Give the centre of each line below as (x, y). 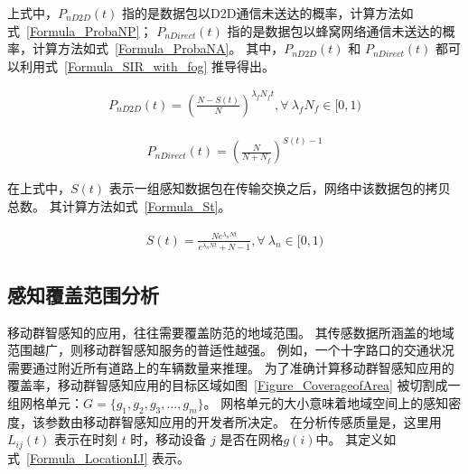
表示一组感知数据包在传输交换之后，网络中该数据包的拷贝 (280, 188)
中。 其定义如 (356, 439)
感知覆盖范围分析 (83, 294)
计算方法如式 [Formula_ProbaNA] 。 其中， (158, 48)
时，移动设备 (168, 439)
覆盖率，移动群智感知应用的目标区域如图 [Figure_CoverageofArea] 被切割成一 (234, 385)
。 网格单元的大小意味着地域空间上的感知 (326, 402)
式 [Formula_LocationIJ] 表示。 (99, 457)
